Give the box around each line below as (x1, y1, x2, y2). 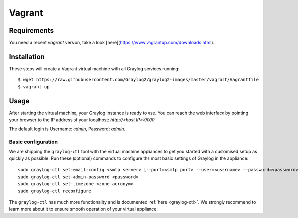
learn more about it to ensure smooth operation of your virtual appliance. (9, 206, 158, 212)
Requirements (9, 26, 54, 35)
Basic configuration (9, 138, 58, 145)
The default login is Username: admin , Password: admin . (9, 126, 126, 132)
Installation (9, 52, 45, 61)
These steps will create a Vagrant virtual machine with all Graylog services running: (9, 65, 180, 72)
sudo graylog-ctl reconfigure (18, 188, 92, 194)
